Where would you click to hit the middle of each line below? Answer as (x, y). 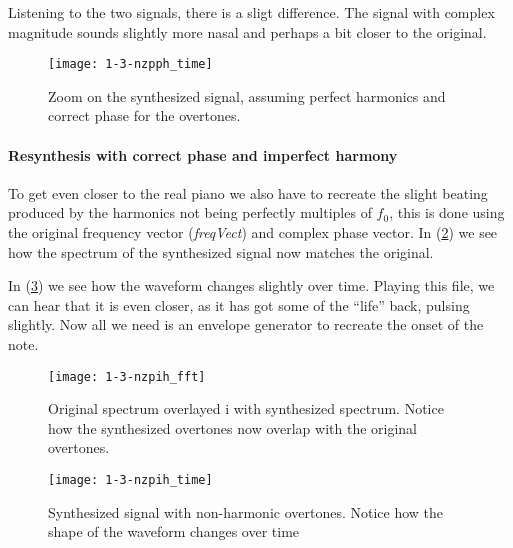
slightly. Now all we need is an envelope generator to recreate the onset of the (246, 324)
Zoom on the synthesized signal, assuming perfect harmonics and (247, 95)
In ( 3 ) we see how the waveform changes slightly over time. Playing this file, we (251, 285)
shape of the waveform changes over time (174, 531)
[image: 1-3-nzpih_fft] (127, 376)
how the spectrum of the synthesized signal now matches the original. (221, 251)
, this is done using (447, 212)
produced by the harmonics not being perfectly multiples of (190, 212)
